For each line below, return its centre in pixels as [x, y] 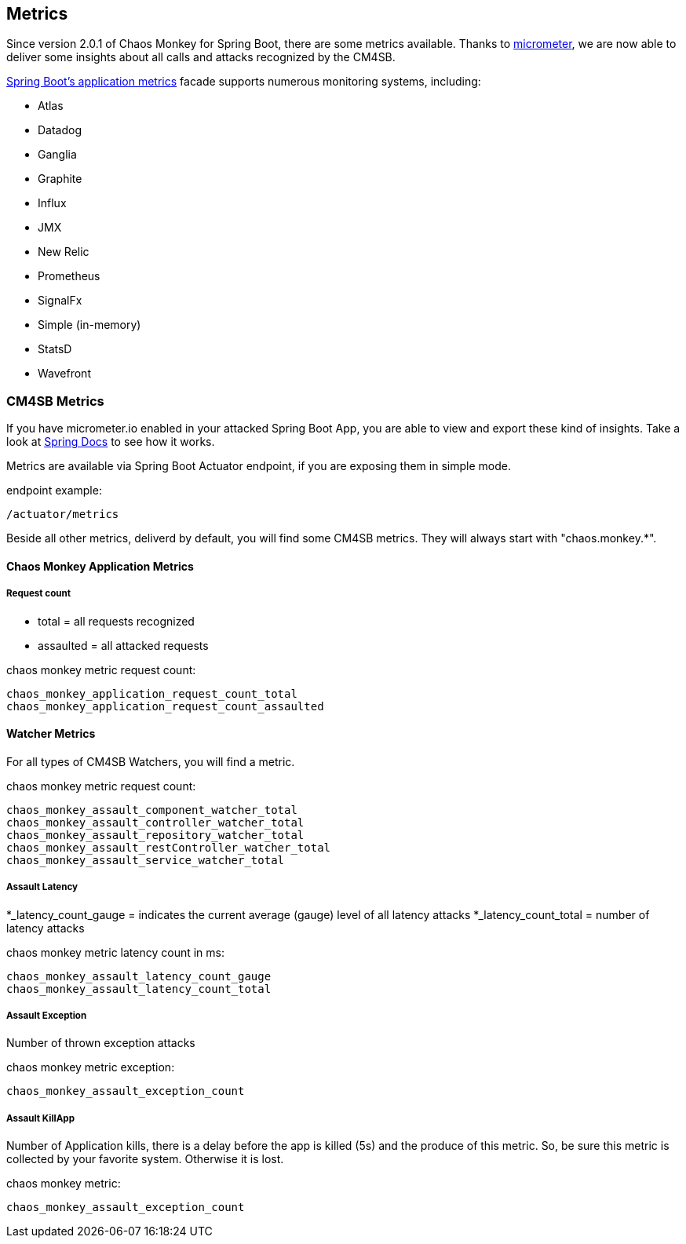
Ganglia [57, 155]
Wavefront [64, 374]
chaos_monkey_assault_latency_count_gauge [139, 976]
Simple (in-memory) [89, 325]
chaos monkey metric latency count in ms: [115, 952]
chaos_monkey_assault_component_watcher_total [152, 810]
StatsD [55, 349]
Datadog [60, 130]
